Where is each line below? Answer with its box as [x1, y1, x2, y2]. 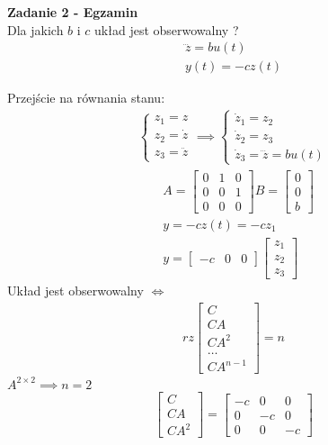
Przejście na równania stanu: [7, 88, 165, 107]
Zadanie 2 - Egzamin [7, 3, 138, 21]
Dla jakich [7, 20, 64, 39]
